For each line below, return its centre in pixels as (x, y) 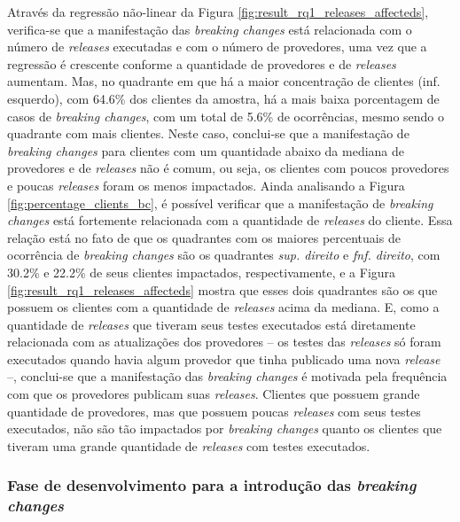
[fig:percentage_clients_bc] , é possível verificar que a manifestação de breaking (220, 203)
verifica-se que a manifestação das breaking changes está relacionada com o (210, 29)
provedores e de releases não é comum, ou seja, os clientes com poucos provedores (228, 168)
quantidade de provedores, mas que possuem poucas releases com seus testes (214, 411)
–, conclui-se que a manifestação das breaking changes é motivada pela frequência (227, 376)
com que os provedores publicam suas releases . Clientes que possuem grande (214, 394)
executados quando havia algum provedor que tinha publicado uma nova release (224, 358)
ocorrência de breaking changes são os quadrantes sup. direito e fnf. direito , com (224, 255)
